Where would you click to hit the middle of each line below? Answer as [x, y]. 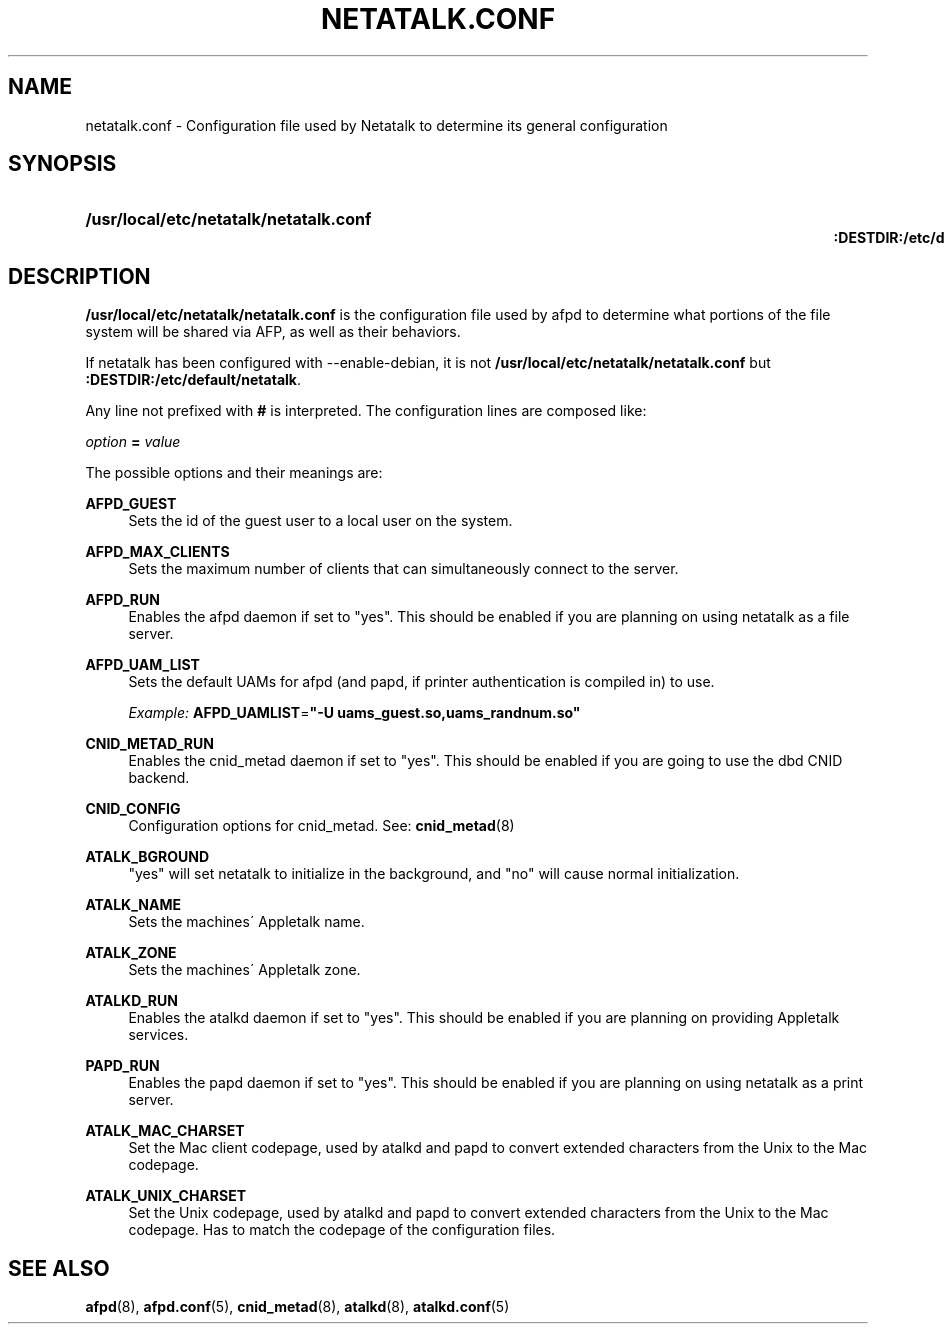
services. [158, 1035]
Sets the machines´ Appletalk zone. [244, 970]
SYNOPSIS [62, 164]
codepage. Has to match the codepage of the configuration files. [342, 1230]
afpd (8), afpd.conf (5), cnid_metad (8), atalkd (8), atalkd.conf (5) [297, 1307]
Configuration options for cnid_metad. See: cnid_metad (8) [321, 826]
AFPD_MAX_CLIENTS [157, 552]
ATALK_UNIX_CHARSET [166, 1196]
